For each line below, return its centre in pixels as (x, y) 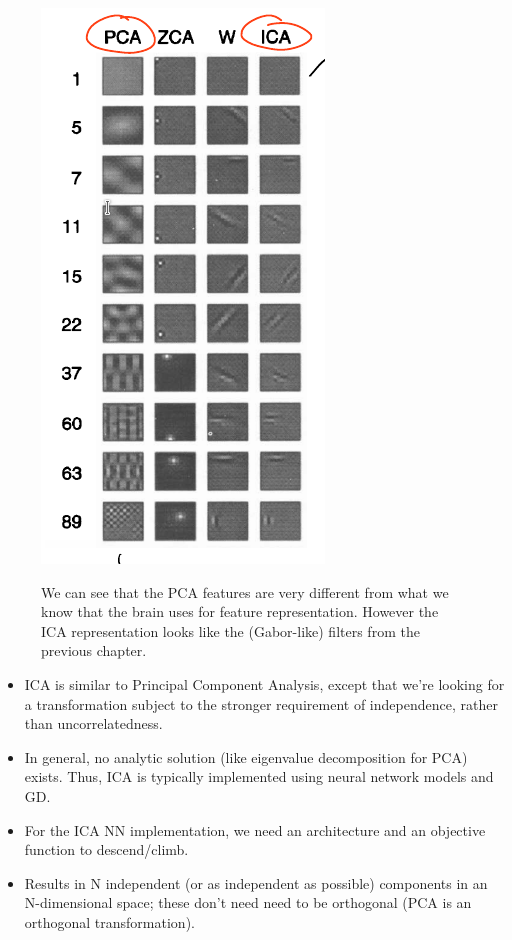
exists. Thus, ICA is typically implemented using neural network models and (259, 776)
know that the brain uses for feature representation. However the (240, 611)
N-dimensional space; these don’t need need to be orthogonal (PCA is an (248, 902)
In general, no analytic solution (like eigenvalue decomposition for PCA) (246, 756)
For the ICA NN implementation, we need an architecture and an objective (255, 829)
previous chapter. (94, 650)
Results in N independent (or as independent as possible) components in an (256, 882)
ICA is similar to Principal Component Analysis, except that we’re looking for (264, 683)
